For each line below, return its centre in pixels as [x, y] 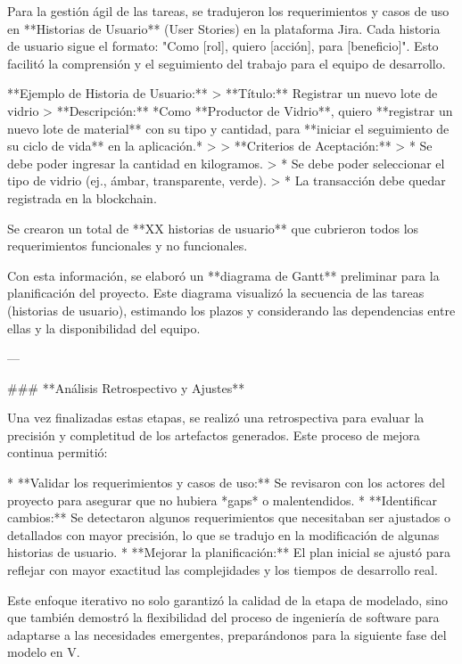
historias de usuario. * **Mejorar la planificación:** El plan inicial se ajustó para [229, 552]
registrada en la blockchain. [82, 197]
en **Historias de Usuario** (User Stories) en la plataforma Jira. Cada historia [224, 28]
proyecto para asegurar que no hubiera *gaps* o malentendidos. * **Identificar [222, 500]
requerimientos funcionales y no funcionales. [128, 246]
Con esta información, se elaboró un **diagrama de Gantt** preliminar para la [223, 275]
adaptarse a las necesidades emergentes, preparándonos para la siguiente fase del [227, 634]
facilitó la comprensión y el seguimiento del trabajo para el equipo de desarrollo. [227, 63]
